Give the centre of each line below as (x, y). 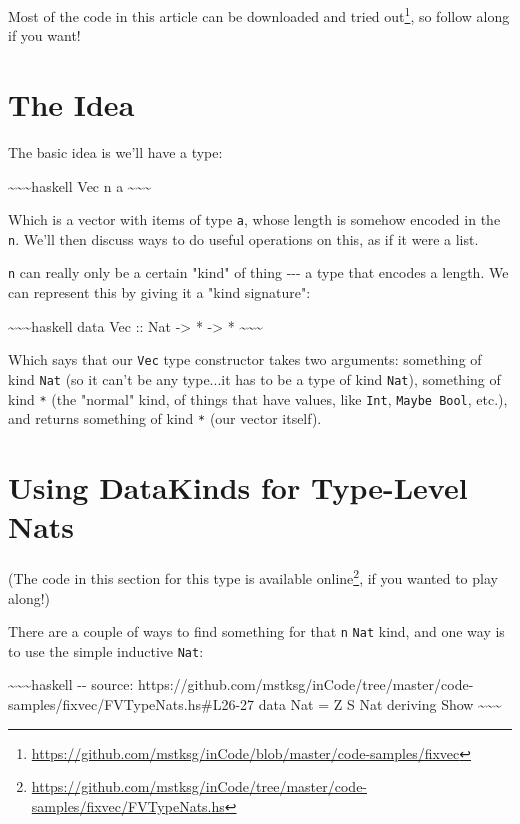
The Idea (71, 104)
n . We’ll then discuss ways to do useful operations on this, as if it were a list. (243, 238)
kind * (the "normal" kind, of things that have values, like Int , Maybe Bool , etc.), (258, 398)
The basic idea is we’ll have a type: (115, 151)
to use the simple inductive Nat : (106, 650)
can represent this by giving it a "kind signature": (159, 292)
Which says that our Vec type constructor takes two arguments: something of (245, 359)
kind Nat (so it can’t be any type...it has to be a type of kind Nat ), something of (254, 378)
